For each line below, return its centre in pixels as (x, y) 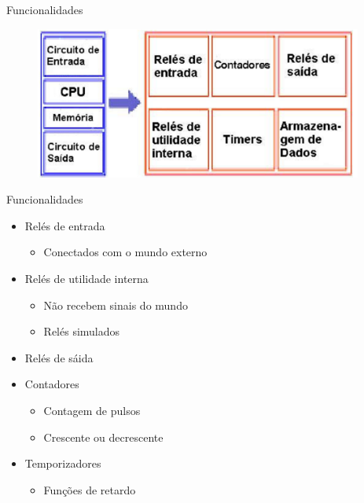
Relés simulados (82, 331)
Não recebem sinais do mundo (116, 305)
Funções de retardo (90, 489)
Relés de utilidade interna (86, 278)
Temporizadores (63, 463)
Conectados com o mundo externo (125, 252)
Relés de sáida (59, 357)
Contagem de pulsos (92, 410)
